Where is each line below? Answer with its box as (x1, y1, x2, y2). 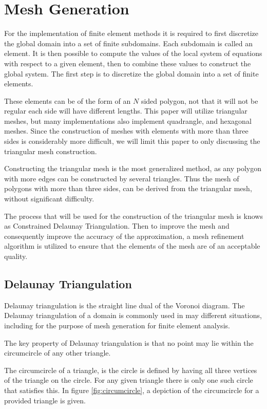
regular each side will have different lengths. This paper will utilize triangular (4, 105, 247, 116)
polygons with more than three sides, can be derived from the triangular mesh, (4, 183, 252, 194)
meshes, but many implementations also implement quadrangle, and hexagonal (4, 115, 252, 126)
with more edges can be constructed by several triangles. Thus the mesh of (4, 173, 239, 183)
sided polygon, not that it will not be (141, 95, 258, 106)
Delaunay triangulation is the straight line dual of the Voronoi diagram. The (4, 300, 245, 310)
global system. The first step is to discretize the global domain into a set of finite (4, 68, 259, 79)
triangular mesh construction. (4, 145, 97, 156)
